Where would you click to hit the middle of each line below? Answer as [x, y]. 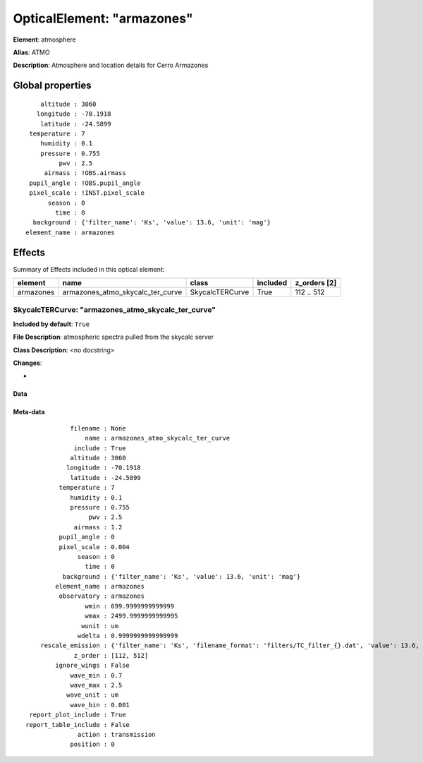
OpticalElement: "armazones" [103, 18]
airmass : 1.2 [98, 527]
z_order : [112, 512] [111, 655]
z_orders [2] [316, 283]
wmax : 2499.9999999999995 [131, 616]
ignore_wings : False [93, 666]
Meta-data [29, 412]
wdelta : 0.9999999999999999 [128, 636]
